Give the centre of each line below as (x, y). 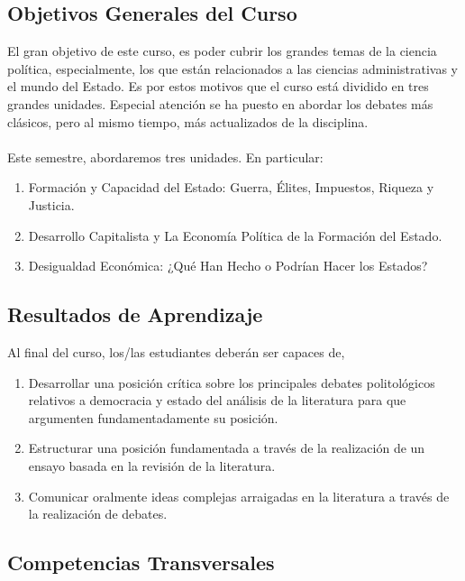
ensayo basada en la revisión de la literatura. (152, 465)
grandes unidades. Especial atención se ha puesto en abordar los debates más (220, 103)
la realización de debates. (98, 514)
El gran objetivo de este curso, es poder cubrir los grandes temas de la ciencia (222, 51)
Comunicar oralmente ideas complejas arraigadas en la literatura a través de (239, 496)
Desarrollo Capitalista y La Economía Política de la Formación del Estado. (235, 235)
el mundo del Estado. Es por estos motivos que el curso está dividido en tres (218, 86)
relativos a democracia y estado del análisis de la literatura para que (217, 400)
